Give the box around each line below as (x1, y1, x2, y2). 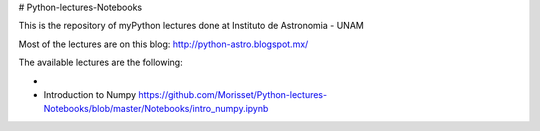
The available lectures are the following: (18, 56, 184, 69)
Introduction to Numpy (43, 88, 137, 100)
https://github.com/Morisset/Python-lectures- (138, 88, 328, 100)
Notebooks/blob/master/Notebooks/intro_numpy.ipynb (43, 103, 269, 115)
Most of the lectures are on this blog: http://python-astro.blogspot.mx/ (18, 38, 309, 50)
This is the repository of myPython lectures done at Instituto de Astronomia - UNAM (18, 20, 364, 32)
